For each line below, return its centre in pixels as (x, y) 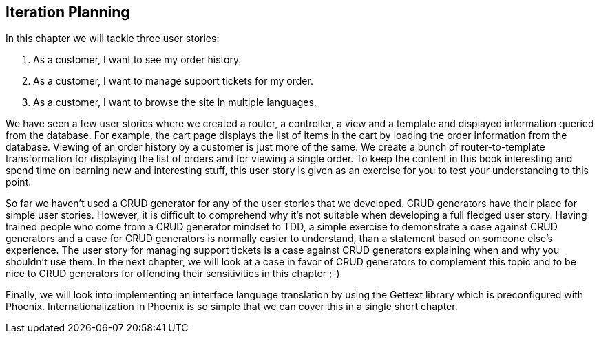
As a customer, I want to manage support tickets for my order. (173, 81)
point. (19, 182)
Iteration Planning (68, 12)
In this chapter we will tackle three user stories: (113, 39)
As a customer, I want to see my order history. (137, 60)
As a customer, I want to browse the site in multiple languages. (175, 102)
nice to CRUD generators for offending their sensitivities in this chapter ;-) (173, 274)
